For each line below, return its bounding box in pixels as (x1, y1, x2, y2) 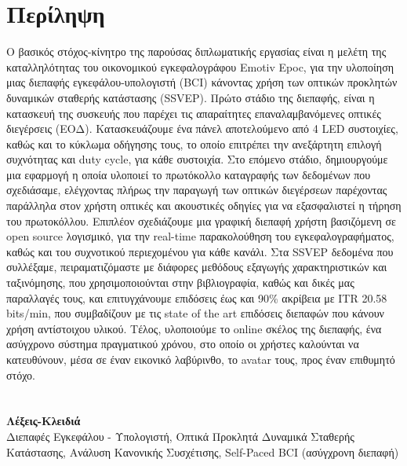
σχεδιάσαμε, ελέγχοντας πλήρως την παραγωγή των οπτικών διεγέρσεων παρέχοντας (6, 182, 387, 198)
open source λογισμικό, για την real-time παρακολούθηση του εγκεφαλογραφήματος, (6, 228, 394, 244)
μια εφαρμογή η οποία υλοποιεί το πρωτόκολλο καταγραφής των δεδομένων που (6, 166, 371, 182)
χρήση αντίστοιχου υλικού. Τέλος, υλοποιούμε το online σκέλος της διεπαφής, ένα (6, 320, 382, 336)
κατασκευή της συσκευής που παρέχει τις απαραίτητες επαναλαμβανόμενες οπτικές (6, 105, 381, 121)
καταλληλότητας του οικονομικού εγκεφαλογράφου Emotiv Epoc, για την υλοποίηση (6, 58, 394, 75)
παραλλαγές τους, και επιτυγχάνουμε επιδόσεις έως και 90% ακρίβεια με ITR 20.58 (6, 289, 387, 306)
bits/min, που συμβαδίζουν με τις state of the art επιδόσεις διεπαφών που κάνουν (6, 305, 384, 321)
